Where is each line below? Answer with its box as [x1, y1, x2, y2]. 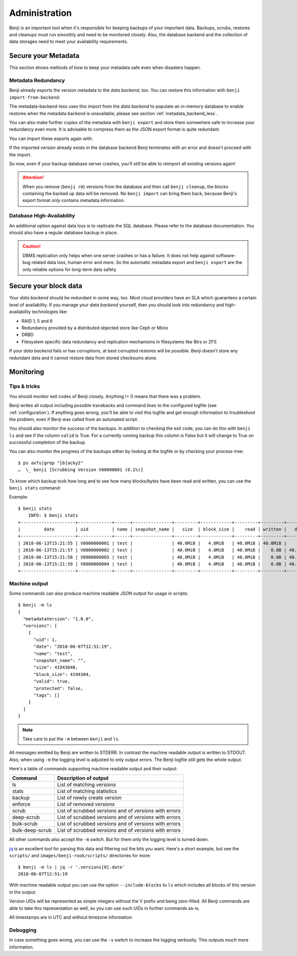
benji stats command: [9, 485, 61, 491]
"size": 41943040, [33, 665, 78, 670]
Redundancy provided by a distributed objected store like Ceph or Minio [21, 325, 168, 331]
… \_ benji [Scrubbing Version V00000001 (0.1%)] [18, 467, 144, 473]
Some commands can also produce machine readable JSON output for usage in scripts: [9, 591, 189, 597]
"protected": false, [33, 685, 84, 691]
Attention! [22, 174, 44, 181]
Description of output [57, 775, 109, 782]
